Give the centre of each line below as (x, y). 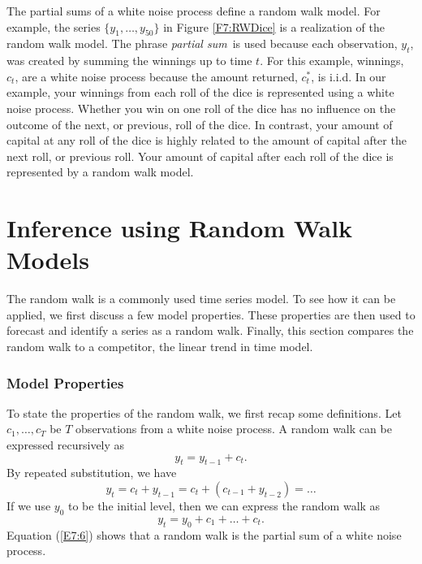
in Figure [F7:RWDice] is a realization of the (274, 26)
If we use (29, 506)
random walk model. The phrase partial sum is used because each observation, (202, 43)
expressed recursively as (66, 445)
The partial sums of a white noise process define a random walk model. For (194, 11)
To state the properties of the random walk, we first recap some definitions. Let (204, 412)
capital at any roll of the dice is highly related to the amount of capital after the (207, 140)
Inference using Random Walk (180, 228)
